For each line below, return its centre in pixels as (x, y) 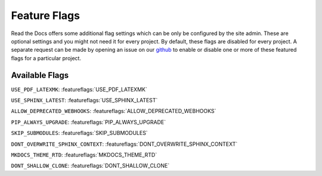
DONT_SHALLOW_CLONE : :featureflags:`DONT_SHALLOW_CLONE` (90, 166)
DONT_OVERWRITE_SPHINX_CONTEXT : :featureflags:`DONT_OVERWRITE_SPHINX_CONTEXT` (124, 144)
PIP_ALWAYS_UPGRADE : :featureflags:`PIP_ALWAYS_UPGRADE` (89, 122)
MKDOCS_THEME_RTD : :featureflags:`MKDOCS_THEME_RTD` (84, 155)
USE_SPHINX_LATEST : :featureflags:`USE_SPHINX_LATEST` (84, 100)
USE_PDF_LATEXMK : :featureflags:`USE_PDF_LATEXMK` (79, 89)
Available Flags (40, 75)
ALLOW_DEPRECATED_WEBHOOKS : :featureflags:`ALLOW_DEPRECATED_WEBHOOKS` (114, 111)
